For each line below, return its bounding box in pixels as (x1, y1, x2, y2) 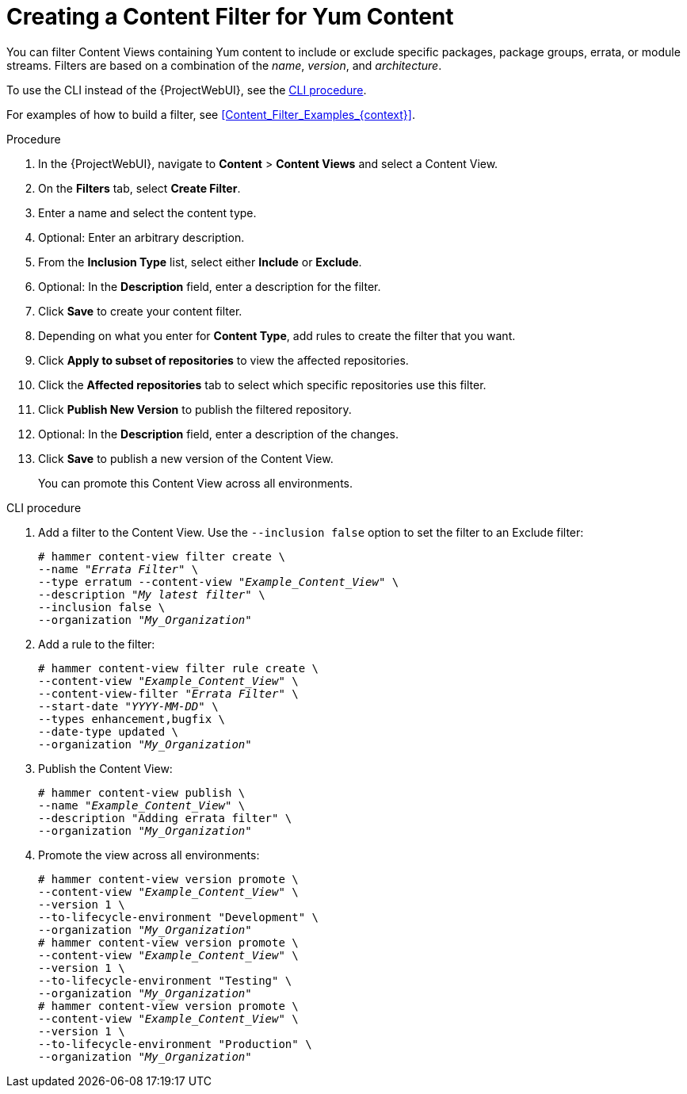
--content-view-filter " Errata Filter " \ (38, 687, 299, 700)
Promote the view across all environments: (38, 847, 260, 862)
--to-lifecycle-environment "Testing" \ (38, 974, 292, 987)
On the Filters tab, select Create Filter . (38, 181, 241, 195)
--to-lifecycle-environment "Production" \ (38, 1037, 312, 1050)
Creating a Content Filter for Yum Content (6, 3, 454, 30)
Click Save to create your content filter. (38, 304, 242, 318)
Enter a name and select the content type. (38, 205, 257, 220)
